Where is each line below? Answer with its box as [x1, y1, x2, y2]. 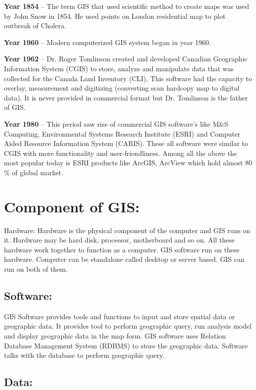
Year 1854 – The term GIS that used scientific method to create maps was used [4, 1, 249, 11]
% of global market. [4, 167, 64, 177]
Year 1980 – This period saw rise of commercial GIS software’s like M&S [4, 118, 228, 129]
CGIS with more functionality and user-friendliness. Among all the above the [4, 147, 237, 158]
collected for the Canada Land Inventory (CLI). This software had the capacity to [4, 73, 252, 83]
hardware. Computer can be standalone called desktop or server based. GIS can [4, 254, 245, 264]
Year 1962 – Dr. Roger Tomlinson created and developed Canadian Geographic [4, 53, 248, 64]
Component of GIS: [4, 196, 140, 216]
